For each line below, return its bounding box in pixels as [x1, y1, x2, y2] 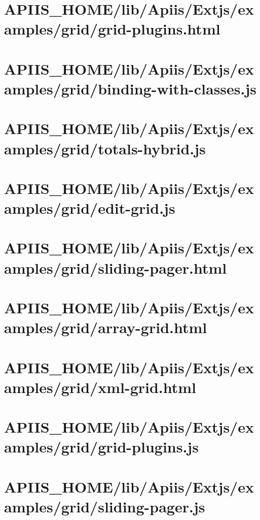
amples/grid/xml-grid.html [4, 376, 197, 397]
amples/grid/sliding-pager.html [4, 257, 227, 278]
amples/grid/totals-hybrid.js [4, 138, 206, 158]
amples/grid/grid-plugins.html [4, 18, 220, 39]
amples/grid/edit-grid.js [4, 198, 175, 218]
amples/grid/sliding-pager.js [4, 496, 205, 516]
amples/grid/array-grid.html [4, 317, 207, 338]
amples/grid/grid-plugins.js [4, 436, 199, 457]
